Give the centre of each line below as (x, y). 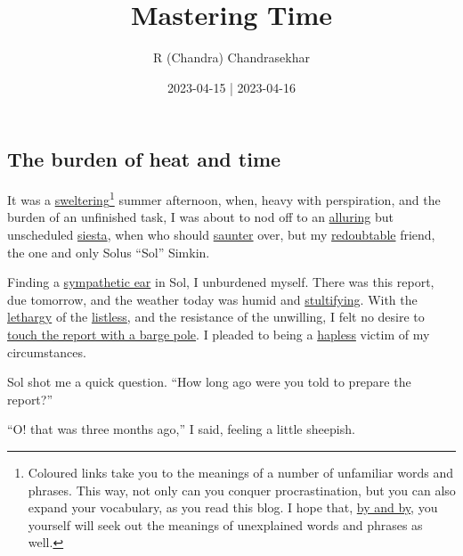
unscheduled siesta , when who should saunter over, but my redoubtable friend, (221, 234)
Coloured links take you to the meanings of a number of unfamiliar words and (240, 472)
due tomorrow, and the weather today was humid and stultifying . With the (212, 299)
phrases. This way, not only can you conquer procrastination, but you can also (242, 490)
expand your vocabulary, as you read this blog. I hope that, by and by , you (233, 507)
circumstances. (47, 352)
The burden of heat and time (144, 159)
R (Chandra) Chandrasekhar (231, 57)
